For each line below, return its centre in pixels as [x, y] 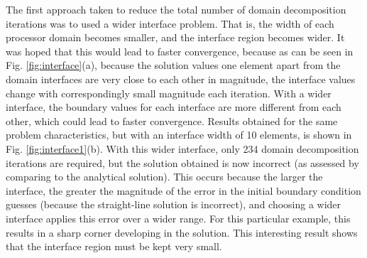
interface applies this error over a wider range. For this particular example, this [178, 218]
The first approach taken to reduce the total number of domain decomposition [176, 9]
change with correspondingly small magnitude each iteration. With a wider [169, 93]
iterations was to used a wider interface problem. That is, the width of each [170, 23]
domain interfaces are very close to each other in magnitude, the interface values [181, 79]
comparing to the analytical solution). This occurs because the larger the [164, 177]
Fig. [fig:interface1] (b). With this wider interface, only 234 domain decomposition [182, 148]
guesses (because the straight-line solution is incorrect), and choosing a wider [174, 204]
